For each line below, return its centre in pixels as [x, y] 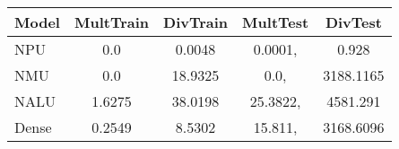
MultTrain [112, 22]
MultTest [276, 22]
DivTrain [196, 22]
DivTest [353, 22]
